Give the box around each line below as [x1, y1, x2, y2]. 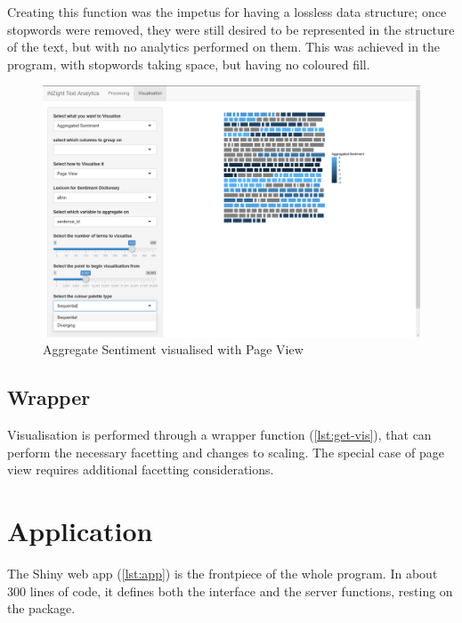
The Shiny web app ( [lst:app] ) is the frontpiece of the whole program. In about [7, 564, 438, 583]
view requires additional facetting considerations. [7, 460, 274, 479]
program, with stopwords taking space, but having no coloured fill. [7, 54, 370, 73]
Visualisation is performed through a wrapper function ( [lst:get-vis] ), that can [7, 425, 432, 444]
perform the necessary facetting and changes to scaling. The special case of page [7, 442, 444, 461]
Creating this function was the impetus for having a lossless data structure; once [7, 3, 447, 20]
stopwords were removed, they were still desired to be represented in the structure [7, 20, 455, 38]
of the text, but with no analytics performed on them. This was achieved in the [7, 37, 441, 56]
